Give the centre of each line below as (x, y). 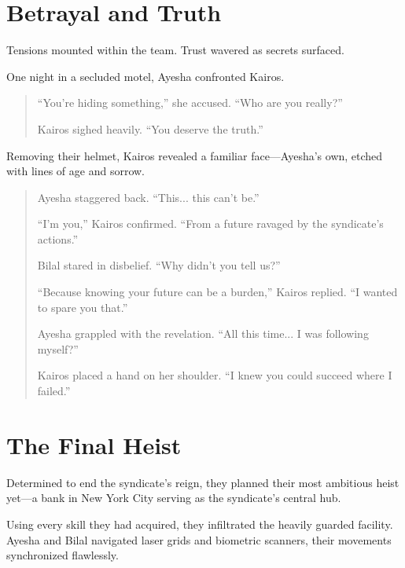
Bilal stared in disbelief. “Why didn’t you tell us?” (159, 265)
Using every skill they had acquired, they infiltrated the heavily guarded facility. (200, 524)
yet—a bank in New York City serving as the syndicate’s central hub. (174, 498)
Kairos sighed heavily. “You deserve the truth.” (150, 128)
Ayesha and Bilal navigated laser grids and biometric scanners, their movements (199, 539)
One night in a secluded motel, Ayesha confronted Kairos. (145, 76)
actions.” (58, 238)
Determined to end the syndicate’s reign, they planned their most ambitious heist (203, 482)
